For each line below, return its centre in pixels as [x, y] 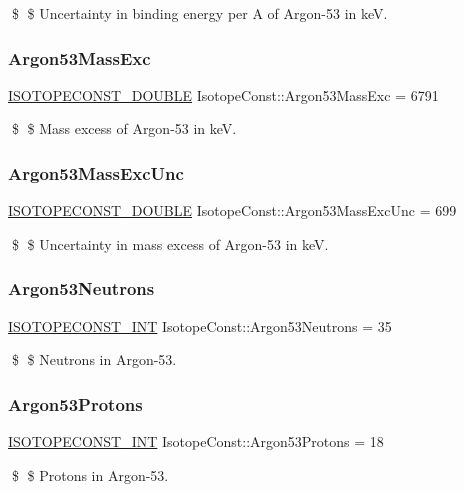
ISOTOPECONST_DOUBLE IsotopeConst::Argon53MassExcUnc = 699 [232, 210]
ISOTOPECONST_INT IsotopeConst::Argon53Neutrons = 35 [200, 325]
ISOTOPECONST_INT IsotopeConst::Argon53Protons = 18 [196, 441]
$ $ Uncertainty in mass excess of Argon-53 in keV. [170, 243]
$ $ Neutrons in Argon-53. [94, 359]
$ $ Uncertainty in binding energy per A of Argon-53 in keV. [199, 13]
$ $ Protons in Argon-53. [90, 474]
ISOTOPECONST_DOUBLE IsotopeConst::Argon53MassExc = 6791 [223, 94]
